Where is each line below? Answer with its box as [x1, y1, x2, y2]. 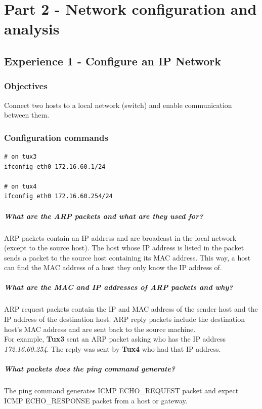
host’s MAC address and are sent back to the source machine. [4, 323, 196, 334]
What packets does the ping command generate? [4, 363, 176, 374]
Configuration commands [4, 131, 108, 143]
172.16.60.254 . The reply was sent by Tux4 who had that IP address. [4, 343, 221, 354]
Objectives [4, 80, 48, 92]
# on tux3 [4, 153, 37, 160]
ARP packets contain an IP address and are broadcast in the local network [4, 232, 237, 243]
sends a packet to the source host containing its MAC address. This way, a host [4, 252, 251, 263]
